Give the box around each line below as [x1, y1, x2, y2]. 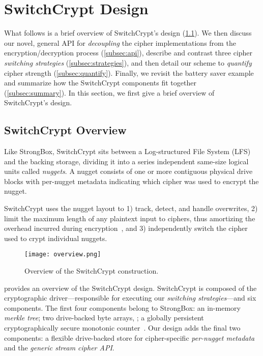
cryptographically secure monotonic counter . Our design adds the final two [4, 322, 241, 333]
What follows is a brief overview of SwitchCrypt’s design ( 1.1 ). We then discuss [4, 27, 252, 38]
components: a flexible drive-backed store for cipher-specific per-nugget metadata [4, 332, 255, 343]
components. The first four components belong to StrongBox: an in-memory [4, 302, 241, 313]
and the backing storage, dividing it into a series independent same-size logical [4, 156, 249, 166]
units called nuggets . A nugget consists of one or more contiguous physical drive [4, 166, 253, 176]
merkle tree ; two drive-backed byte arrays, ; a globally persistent [4, 312, 204, 323]
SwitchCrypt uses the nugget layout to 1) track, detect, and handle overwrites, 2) [4, 203, 258, 214]
